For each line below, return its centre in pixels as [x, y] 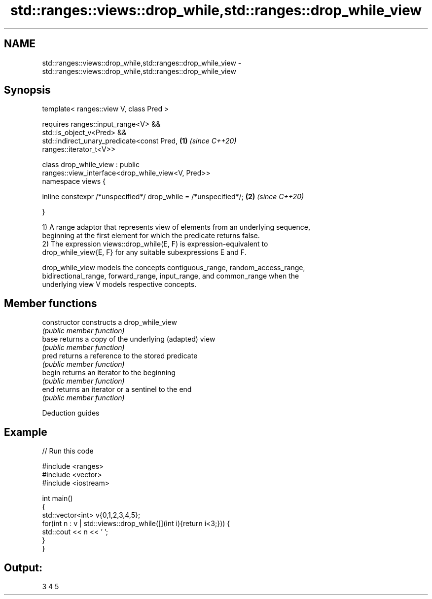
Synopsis [27, 90]
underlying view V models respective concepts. [119, 284]
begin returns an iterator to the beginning [109, 373]
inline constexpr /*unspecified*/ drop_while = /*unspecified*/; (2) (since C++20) [173, 197]
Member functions [51, 303]
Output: [23, 567]
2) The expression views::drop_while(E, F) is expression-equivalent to [155, 244]
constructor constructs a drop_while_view [109, 322]
